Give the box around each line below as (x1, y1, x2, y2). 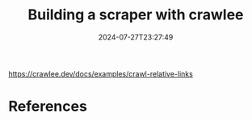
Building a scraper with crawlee (27, 6, 244, 24)
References (8, 97, 87, 116)
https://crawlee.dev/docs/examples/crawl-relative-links (8, 68, 194, 78)
